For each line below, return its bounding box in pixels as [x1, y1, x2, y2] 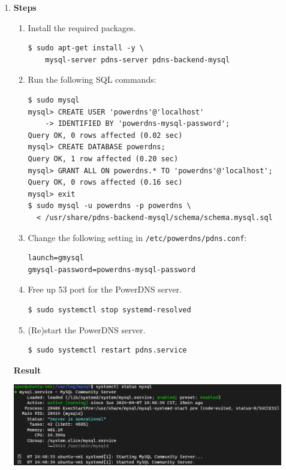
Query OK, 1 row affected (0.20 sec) [28, 154, 179, 163]
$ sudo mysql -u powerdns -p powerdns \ [28, 201, 191, 210]
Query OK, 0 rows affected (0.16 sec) [28, 178, 183, 187]
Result [13, 363, 41, 376]
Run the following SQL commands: [28, 73, 156, 86]
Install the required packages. [28, 21, 136, 34]
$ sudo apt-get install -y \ [28, 44, 144, 53]
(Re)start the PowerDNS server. [28, 323, 146, 336]
